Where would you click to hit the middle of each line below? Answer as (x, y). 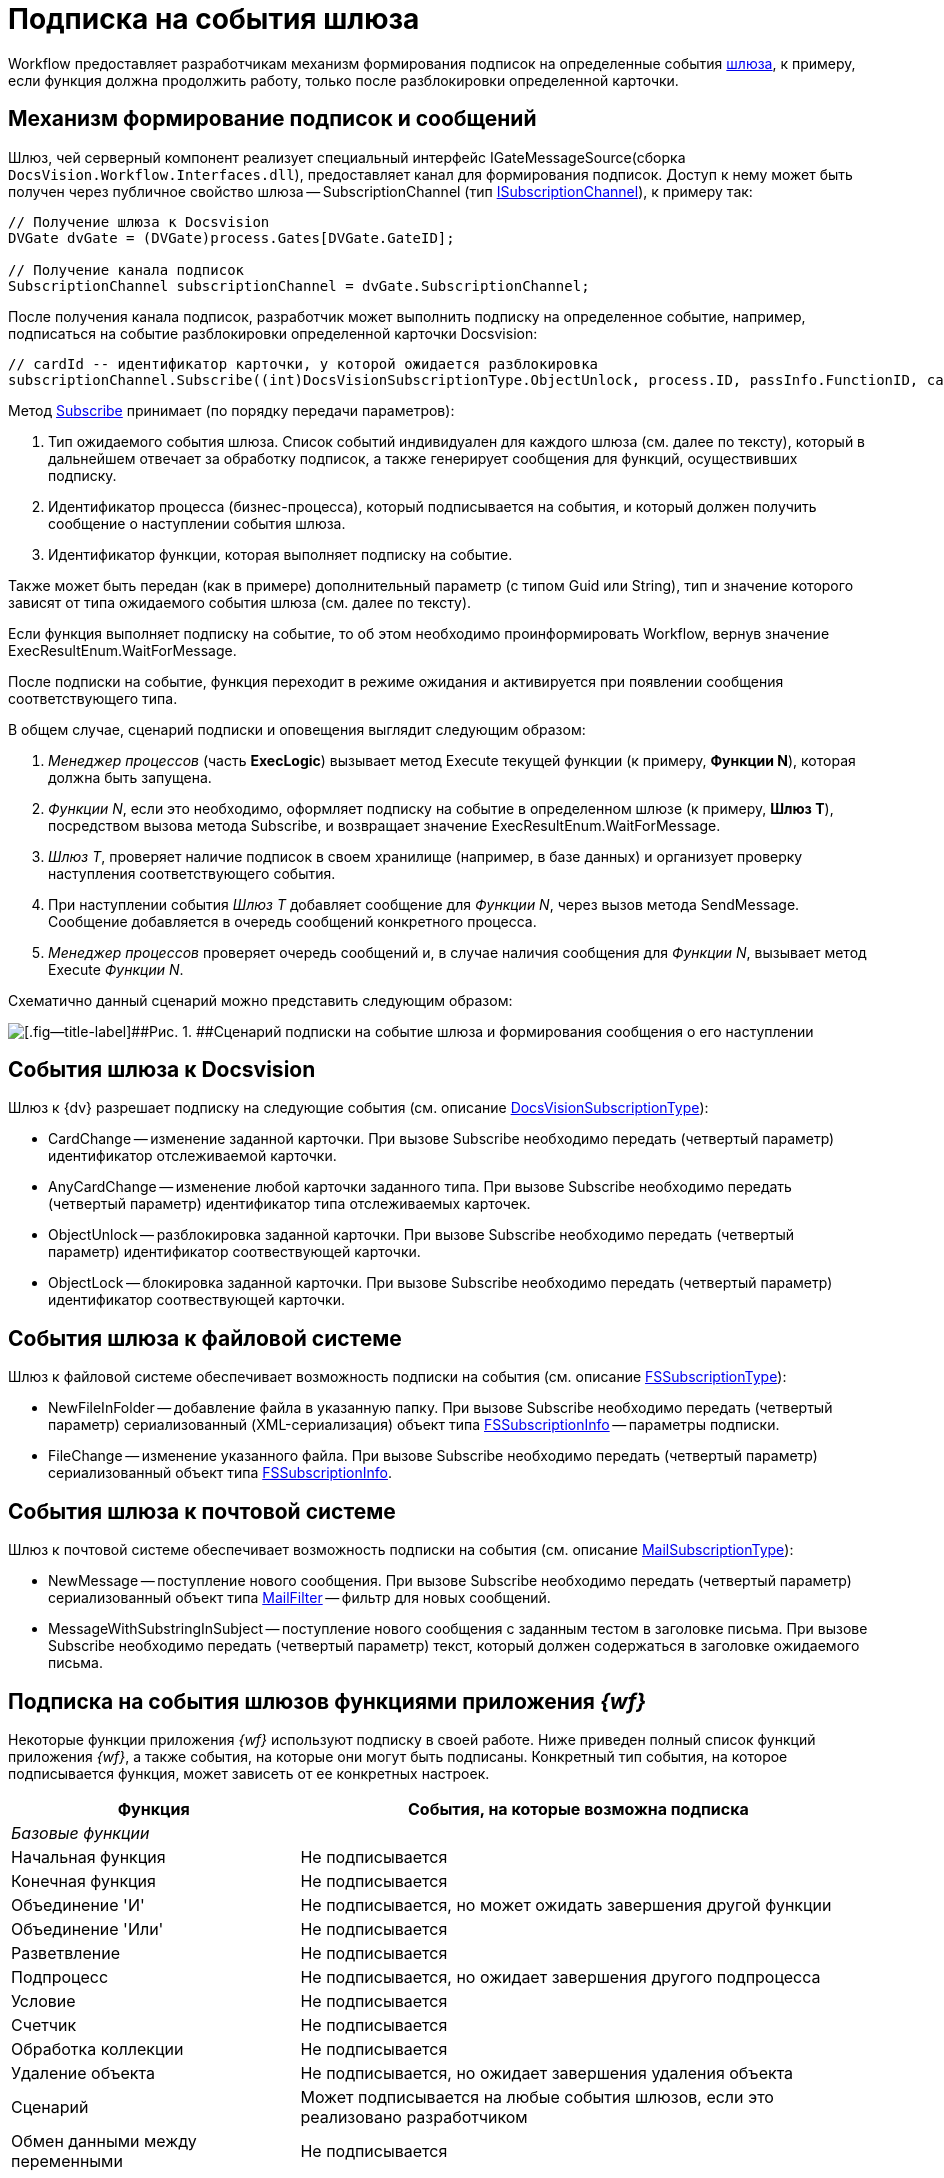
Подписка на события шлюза (214, 19)
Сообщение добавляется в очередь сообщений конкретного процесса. (292, 921)
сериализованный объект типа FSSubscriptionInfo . (220, 1473)
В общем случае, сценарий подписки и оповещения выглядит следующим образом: (297, 729)
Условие (43, 2000)
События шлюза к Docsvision (162, 1070)
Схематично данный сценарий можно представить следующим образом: (260, 1000)
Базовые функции (80, 1832)
